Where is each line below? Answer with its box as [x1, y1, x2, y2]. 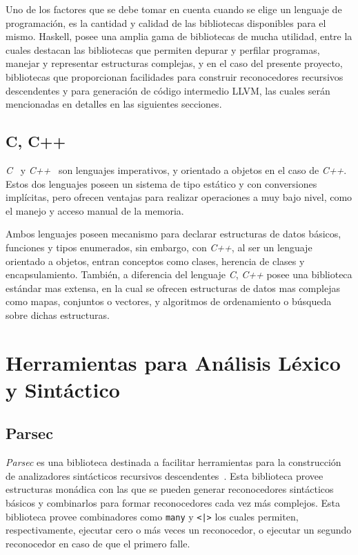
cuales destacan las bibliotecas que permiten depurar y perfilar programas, [6, 42, 320, 57]
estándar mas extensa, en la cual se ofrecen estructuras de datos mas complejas [6, 280, 340, 295]
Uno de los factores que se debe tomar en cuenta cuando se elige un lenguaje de [6, 2, 342, 16]
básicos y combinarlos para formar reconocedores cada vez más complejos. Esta [6, 496, 341, 510]
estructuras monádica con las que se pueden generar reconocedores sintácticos [6, 482, 334, 496]
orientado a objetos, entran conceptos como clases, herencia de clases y [6, 253, 305, 268]
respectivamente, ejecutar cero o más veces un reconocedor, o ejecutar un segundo [6, 523, 352, 537]
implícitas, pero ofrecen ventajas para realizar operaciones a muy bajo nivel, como [6, 190, 352, 204]
